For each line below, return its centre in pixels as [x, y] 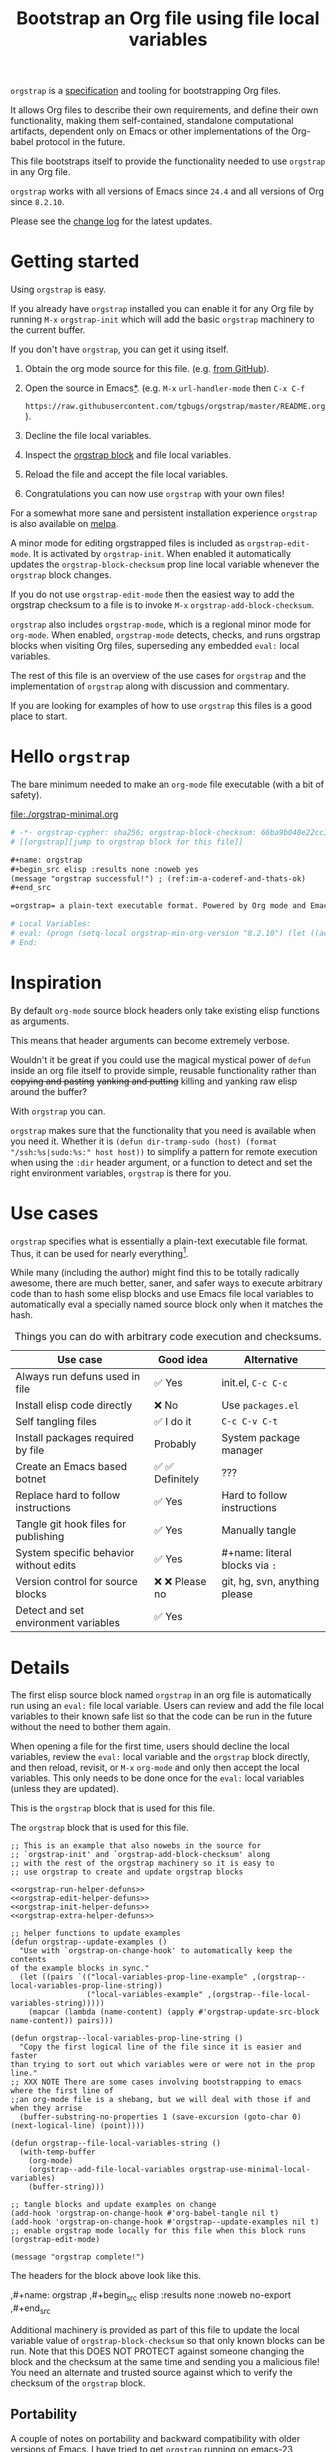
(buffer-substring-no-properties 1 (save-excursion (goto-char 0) [160, 2117]
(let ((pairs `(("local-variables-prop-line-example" [133, 1977]
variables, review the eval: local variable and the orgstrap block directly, [160, 1757]
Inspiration [56, 983]
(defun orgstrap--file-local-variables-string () [116, 2143]
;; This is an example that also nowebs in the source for [136, 1846]
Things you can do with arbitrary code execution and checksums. [168, 1337]
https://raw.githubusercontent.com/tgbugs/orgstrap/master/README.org [175, 407]
